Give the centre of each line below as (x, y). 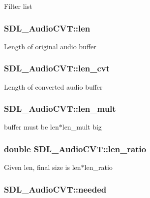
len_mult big (82, 127)
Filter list (18, 6)
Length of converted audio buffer (53, 86)
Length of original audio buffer (50, 46)
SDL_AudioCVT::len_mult (60, 109)
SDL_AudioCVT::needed (55, 189)
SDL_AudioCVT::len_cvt (57, 68)
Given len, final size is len (43, 167)
